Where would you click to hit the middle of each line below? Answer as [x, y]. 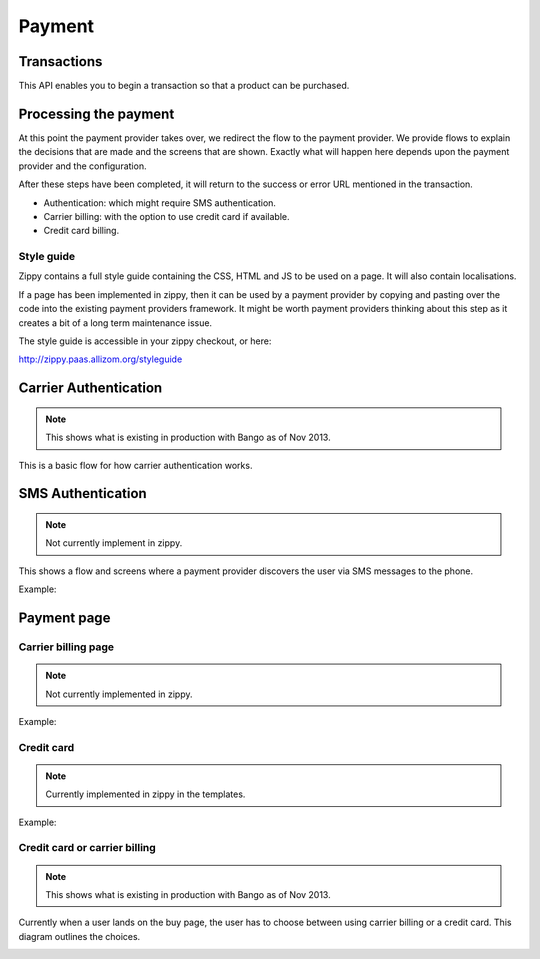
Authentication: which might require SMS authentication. [160, 202]
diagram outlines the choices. [79, 936]
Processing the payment [96, 113]
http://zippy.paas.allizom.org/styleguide [100, 359]
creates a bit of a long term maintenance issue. [115, 322]
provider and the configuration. [82, 166]
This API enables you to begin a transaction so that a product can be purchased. [184, 86]
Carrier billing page [66, 647]
